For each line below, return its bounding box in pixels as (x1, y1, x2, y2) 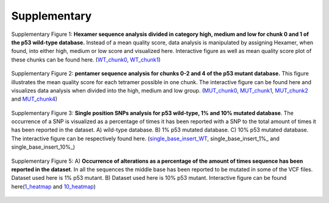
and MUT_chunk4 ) (11, 95, 58, 103)
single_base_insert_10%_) (11, 143, 76, 151)
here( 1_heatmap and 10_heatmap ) (11, 183, 96, 190)
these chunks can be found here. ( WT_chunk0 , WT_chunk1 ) (11, 55, 161, 63)
